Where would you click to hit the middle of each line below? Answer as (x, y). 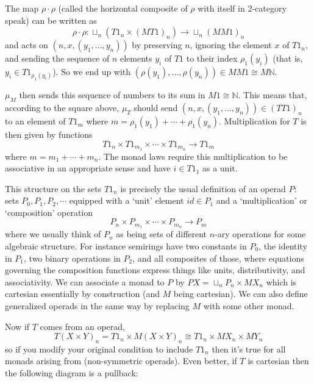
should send (156, 108)
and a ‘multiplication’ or (262, 200)
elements (136, 58)
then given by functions (49, 134)
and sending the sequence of (57, 58)
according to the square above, (62, 108)
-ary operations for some (260, 234)
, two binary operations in (72, 258)
